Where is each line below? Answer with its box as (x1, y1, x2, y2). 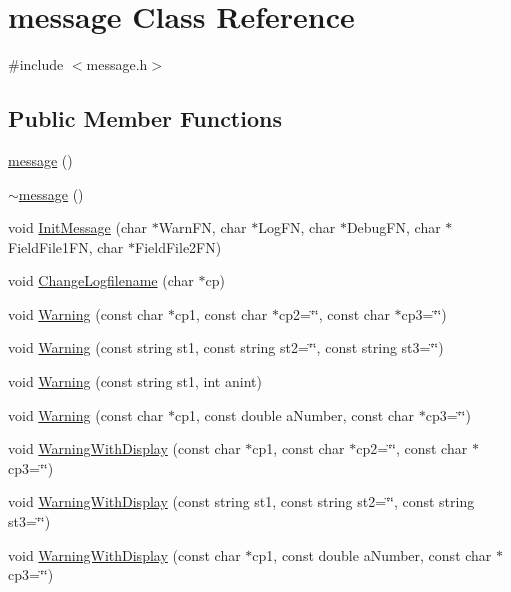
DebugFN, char (346, 217, 441, 238)
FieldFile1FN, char (8, 236, 124, 257)
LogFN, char (258, 217, 336, 238)
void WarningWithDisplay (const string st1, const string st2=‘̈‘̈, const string (8, 491, 475, 512)
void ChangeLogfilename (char (8, 270, 194, 291)
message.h (86, 54, 148, 75)
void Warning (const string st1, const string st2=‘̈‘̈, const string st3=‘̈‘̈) (8, 337, 444, 358)
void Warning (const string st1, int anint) (8, 371, 262, 392)
